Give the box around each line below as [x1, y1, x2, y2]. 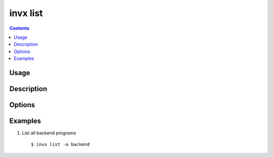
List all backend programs [22, 130, 76, 136]
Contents [9, 25, 30, 31]
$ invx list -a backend [31, 141, 90, 147]
